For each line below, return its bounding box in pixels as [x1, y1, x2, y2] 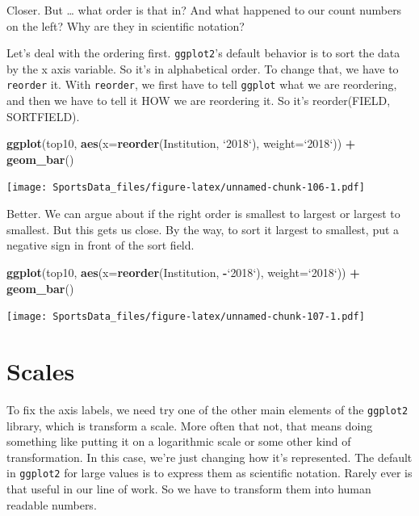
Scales [6, 354, 75, 387]
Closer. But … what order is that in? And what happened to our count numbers [6, 2, 402, 18]
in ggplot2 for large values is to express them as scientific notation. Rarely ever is [6, 464, 413, 481]
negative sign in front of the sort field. [6, 237, 195, 254]
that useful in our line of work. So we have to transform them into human [6, 480, 371, 497]
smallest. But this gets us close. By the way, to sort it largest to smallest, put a [6, 220, 400, 237]
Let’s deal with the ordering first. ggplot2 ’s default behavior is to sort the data [6, 44, 400, 61]
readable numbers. [6, 496, 97, 513]
